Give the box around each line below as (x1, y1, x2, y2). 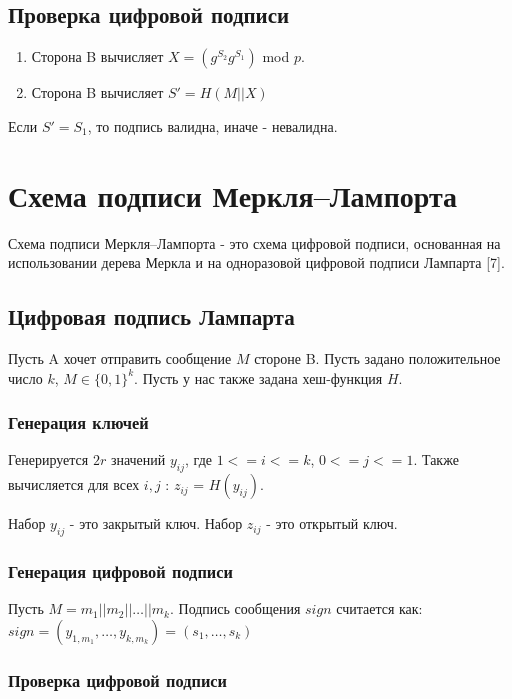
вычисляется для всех (8, 474, 140, 495)
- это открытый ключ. (266, 513, 398, 534)
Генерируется (8, 449, 89, 470)
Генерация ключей (8, 410, 149, 435)
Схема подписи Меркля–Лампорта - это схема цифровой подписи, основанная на (8, 232, 501, 253)
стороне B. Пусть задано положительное (254, 347, 501, 368)
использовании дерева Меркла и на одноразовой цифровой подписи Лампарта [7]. (8, 252, 505, 273)
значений (110, 449, 166, 470)
